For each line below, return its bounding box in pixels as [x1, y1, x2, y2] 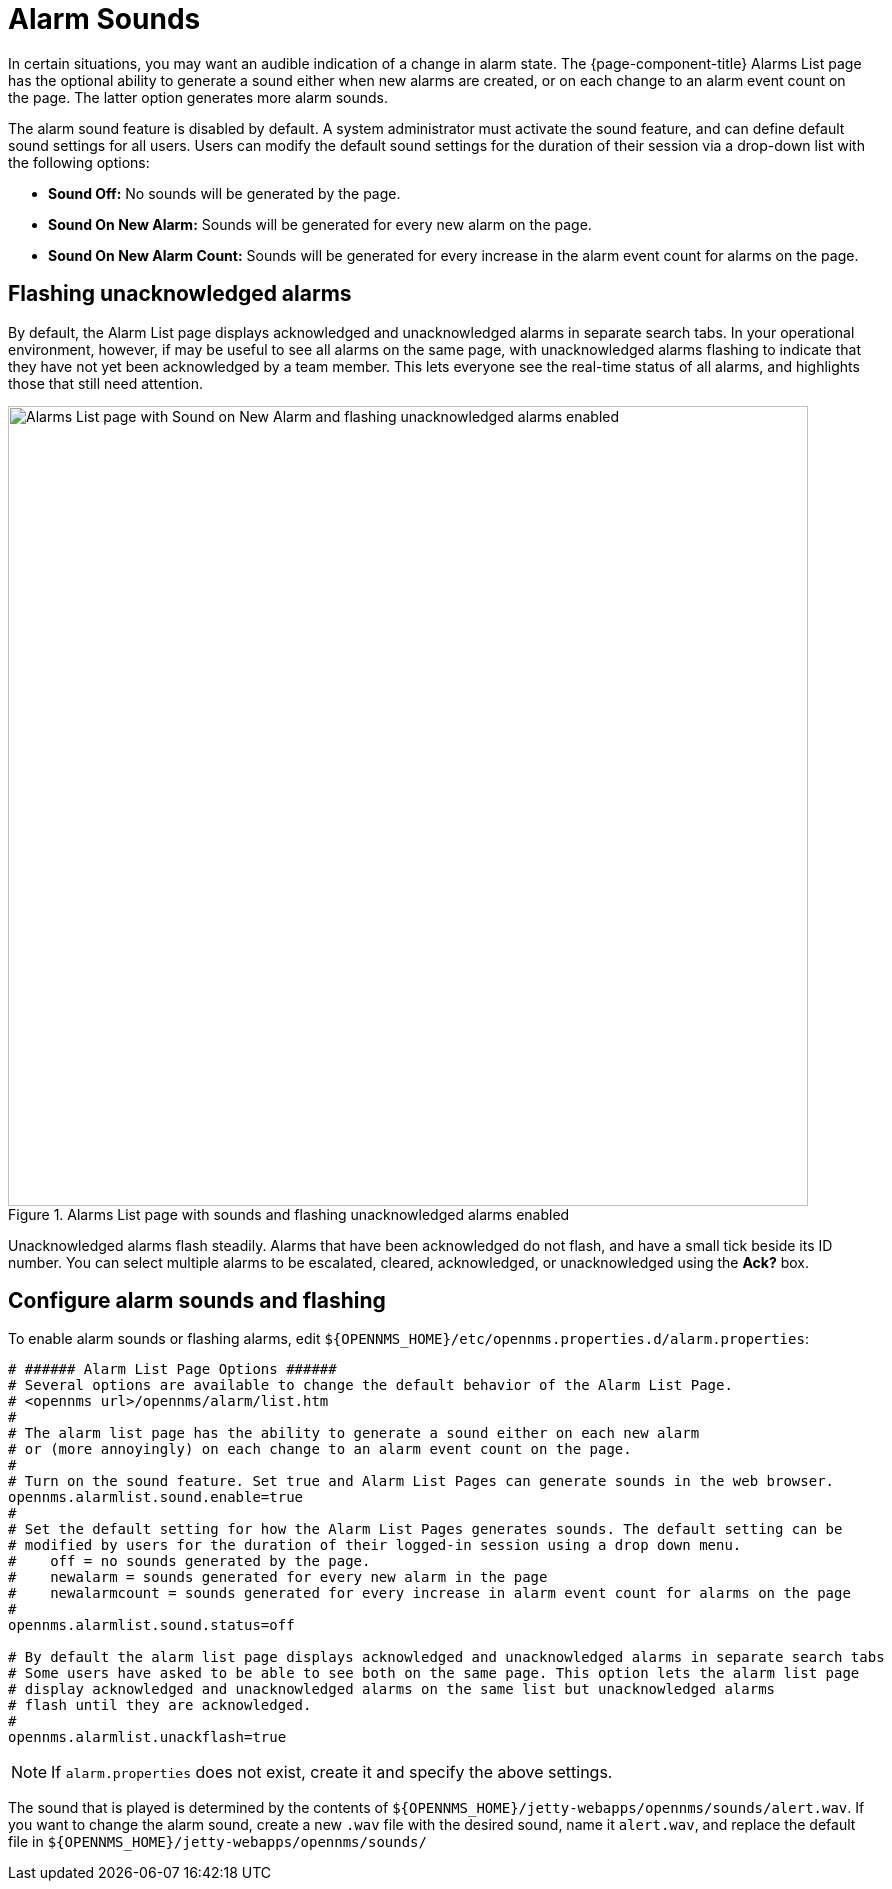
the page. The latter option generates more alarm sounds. [8, 88, 389, 106]
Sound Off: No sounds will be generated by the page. [48, 184, 401, 202]
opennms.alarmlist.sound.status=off [8, 1617, 295, 1634]
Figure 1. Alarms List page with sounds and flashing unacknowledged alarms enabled [8, 1205, 570, 1223]
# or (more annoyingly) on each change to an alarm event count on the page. [8, 1441, 632, 1458]
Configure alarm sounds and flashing [8, 1288, 386, 1314]
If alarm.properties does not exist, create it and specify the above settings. [51, 1762, 613, 1783]
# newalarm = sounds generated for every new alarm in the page [8, 1569, 548, 1586]
